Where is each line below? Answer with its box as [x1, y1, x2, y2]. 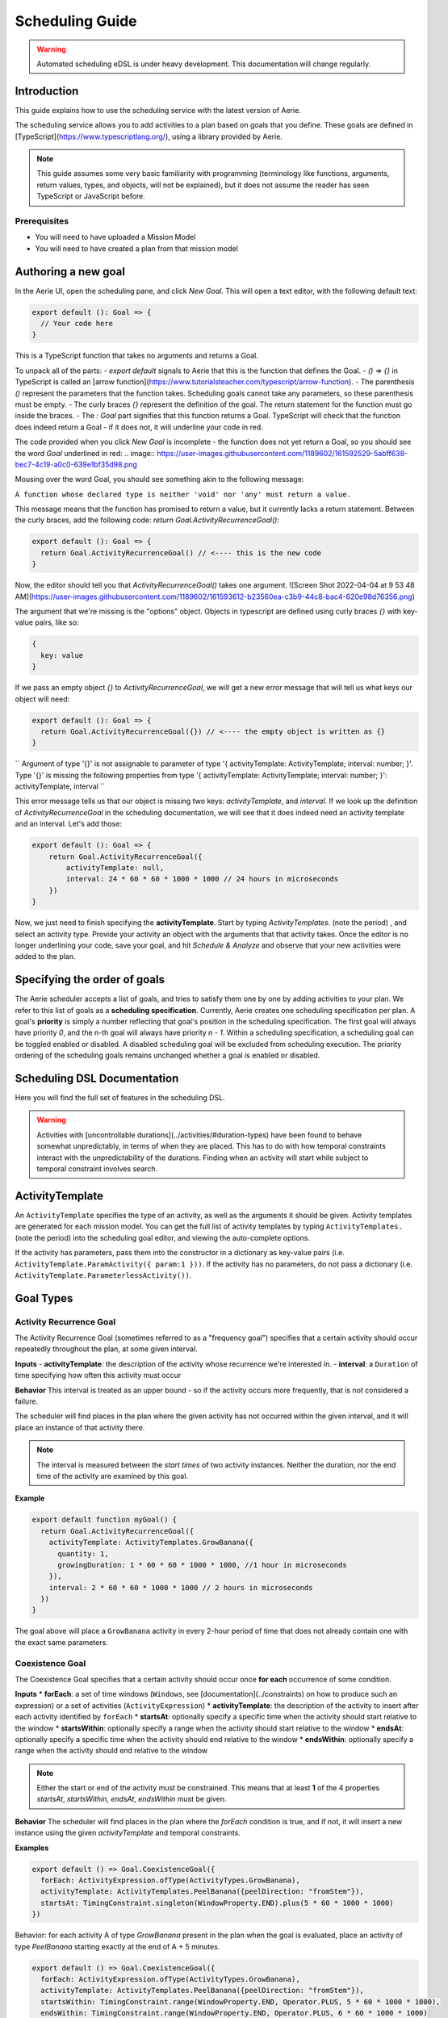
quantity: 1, [57, 1549, 109, 1558]
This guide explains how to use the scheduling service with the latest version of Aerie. [15, 105, 302, 115]
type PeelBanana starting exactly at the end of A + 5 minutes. [15, 1941, 220, 1951]
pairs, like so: [35, 618, 80, 627]
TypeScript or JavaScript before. [36, 191, 145, 201]
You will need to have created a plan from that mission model [35, 243, 238, 253]
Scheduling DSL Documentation [15, 1071, 179, 1085]
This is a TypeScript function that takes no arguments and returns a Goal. [15, 351, 258, 361]
